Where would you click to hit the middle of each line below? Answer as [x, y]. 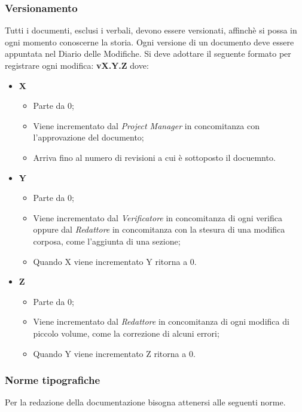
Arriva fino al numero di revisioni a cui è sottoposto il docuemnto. [154, 157]
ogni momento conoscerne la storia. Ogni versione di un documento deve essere [150, 42]
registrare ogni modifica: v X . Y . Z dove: [77, 65]
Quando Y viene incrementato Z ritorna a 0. [114, 353]
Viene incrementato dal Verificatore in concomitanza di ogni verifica [158, 217]
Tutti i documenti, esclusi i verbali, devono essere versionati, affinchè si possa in [151, 30]
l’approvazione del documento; [89, 137]
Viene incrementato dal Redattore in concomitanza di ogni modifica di [161, 321]
